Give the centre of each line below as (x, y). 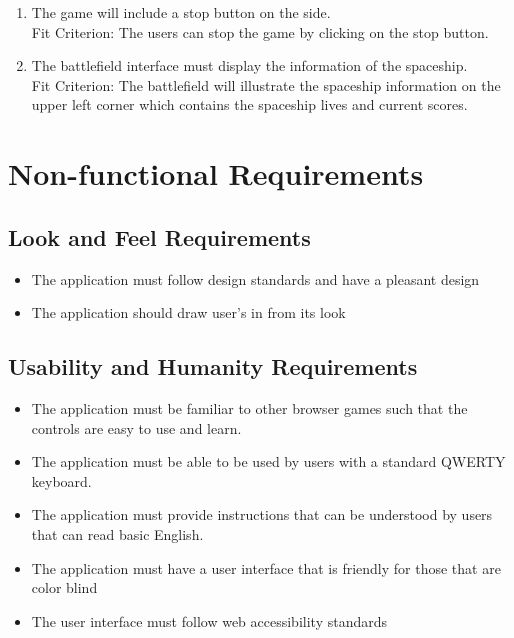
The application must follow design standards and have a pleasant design (255, 278)
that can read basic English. (117, 533)
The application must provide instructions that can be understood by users (262, 514)
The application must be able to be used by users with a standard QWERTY (268, 461)
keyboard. (61, 480)
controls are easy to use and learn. (136, 427)
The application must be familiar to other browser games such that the (249, 407)
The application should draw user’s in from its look (188, 312)
